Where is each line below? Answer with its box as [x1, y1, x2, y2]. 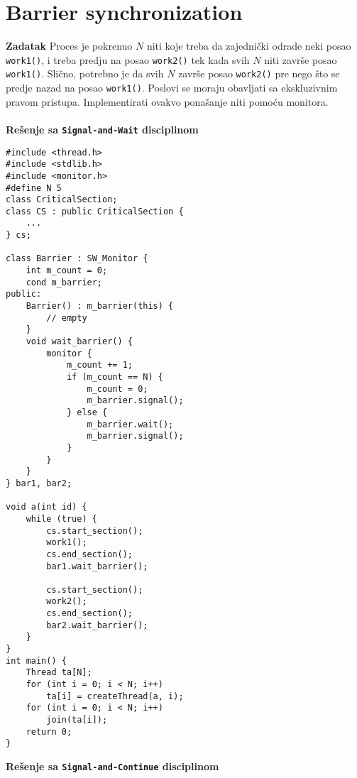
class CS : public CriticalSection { [6, 206, 184, 217]
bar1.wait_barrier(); [46, 561, 148, 571]
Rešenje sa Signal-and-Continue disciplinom [6, 759, 219, 773]
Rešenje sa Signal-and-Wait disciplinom [6, 121, 199, 136]
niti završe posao [264, 52, 337, 67]
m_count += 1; [66, 360, 133, 371]
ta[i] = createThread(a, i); [46, 691, 184, 701]
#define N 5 [6, 182, 62, 193]
